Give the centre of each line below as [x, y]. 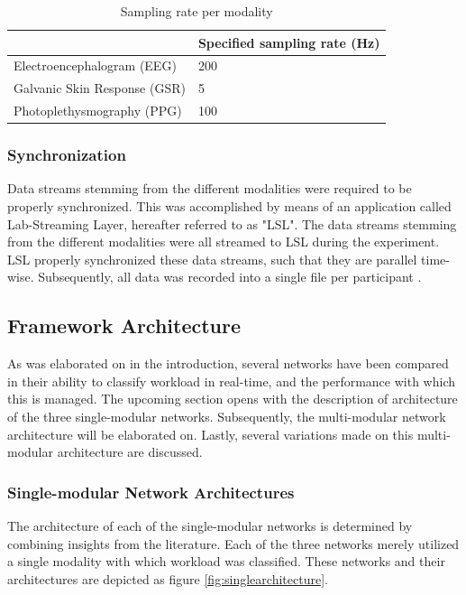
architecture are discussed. [130, 452]
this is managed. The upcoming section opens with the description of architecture [233, 399]
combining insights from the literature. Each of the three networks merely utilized [233, 543]
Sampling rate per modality [196, 11]
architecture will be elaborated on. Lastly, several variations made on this [210, 434]
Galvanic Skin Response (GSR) [100, 88]
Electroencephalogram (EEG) [95, 65]
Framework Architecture [124, 325]
